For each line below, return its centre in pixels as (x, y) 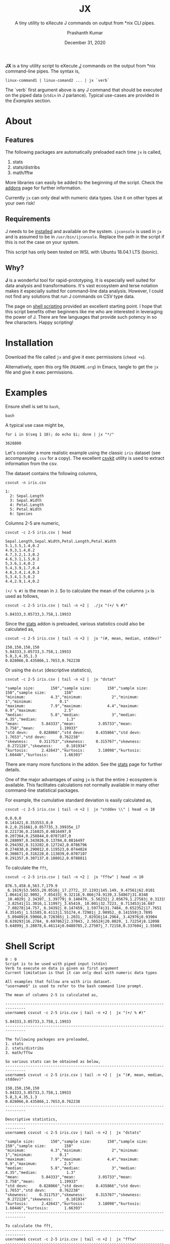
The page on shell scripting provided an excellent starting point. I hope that (83, 306)
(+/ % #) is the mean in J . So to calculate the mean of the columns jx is (80, 591)
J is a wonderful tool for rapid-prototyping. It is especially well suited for (80, 280)
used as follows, (22, 596)
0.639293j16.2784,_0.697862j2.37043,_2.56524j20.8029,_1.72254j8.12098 (82, 922)
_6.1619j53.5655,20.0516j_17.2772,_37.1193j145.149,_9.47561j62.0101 (80, 890)
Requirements (28, 219)
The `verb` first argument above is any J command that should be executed (84, 90)
